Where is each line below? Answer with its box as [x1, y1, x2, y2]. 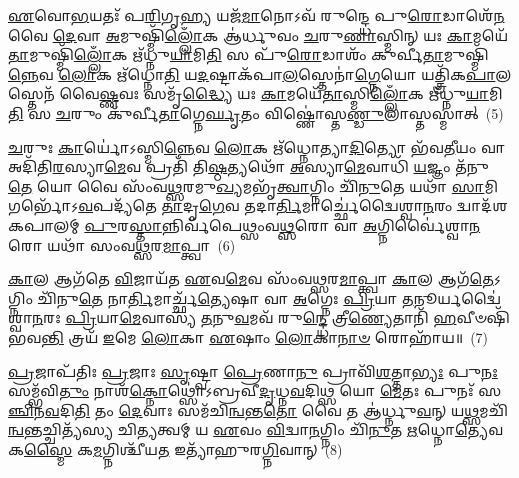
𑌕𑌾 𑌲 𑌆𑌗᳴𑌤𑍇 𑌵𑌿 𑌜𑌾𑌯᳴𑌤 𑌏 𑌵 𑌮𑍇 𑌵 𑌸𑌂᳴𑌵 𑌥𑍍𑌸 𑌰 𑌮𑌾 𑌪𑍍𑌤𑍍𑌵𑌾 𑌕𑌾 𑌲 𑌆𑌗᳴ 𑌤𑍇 [8, 268, 494, 289]
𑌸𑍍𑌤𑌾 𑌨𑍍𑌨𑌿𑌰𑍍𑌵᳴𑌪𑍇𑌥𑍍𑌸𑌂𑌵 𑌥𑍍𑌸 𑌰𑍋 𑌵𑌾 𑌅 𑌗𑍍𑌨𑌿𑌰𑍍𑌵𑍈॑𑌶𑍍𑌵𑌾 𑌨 [129, 214, 481, 235]
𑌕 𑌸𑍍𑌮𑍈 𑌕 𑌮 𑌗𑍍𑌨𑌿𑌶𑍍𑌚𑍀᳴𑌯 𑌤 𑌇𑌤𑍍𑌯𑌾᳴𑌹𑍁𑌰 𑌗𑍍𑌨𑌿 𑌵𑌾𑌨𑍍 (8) [8, 438, 343, 459]
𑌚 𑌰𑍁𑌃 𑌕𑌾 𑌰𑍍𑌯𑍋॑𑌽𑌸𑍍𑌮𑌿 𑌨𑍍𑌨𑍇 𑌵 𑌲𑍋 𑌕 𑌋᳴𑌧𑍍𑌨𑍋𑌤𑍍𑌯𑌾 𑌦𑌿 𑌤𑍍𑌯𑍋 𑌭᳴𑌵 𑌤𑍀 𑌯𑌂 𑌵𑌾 [8, 136, 506, 157]
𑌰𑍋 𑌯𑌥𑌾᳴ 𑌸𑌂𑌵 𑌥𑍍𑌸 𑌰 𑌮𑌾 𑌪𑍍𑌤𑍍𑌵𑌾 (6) [8, 234, 236, 255]
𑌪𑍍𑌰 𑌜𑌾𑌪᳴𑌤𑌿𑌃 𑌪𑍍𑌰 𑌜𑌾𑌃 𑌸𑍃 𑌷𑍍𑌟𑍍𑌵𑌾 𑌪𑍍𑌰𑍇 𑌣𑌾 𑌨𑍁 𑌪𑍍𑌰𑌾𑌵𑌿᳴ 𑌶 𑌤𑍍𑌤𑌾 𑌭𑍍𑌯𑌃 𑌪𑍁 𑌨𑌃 [8, 360, 498, 381]
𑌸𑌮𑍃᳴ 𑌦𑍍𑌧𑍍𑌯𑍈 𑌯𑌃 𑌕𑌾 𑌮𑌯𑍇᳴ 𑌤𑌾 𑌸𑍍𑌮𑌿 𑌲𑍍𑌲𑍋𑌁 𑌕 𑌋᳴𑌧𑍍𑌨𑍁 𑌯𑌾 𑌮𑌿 [143, 83, 503, 104]
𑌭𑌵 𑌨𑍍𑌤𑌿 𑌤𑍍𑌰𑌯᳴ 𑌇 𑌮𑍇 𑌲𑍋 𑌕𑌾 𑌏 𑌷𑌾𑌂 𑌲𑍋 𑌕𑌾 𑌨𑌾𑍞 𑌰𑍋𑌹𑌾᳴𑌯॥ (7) [8, 326, 489, 347]
